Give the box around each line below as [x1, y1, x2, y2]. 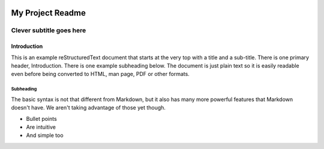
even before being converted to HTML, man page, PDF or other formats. [11, 71, 190, 78]
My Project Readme [11, 8, 86, 18]
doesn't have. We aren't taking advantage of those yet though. [11, 104, 166, 111]
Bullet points [26, 115, 57, 122]
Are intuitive [26, 123, 56, 130]
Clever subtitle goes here [11, 26, 86, 35]
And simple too [26, 132, 64, 139]
